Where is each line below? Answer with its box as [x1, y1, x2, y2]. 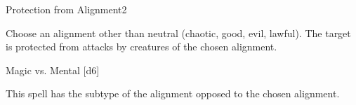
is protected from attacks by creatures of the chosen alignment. [6, 39, 277, 54]
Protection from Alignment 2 [6, 2, 127, 16]
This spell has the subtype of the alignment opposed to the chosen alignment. [6, 86, 340, 101]
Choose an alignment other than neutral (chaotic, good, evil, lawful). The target [6, 25, 351, 40]
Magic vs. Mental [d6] [6, 62, 100, 77]
